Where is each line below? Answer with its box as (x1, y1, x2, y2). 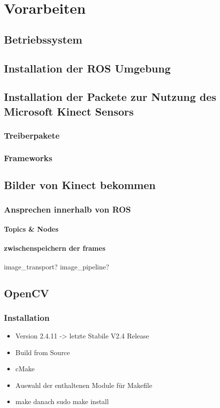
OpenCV (4, 286, 49, 301)
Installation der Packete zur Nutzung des (4, 89, 217, 104)
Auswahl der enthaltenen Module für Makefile (15, 380, 152, 390)
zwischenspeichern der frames (4, 243, 105, 253)
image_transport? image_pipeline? (4, 262, 109, 272)
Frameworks (4, 151, 53, 164)
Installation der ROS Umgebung (4, 60, 171, 75)
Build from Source (15, 347, 70, 357)
